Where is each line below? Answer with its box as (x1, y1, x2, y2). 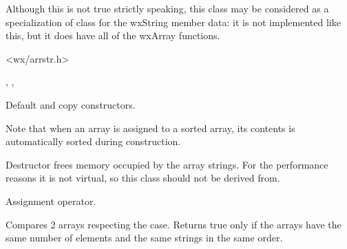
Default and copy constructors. (6, 97, 136, 111)
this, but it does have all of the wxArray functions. (6, 28, 220, 43)
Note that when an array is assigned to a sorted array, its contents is (6, 120, 295, 135)
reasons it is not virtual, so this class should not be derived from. (6, 171, 280, 185)
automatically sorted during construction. (6, 134, 181, 149)
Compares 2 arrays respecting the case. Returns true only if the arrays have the (6, 217, 341, 231)
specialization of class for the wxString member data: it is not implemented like (6, 14, 341, 29)
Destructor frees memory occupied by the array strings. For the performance (6, 157, 328, 171)
